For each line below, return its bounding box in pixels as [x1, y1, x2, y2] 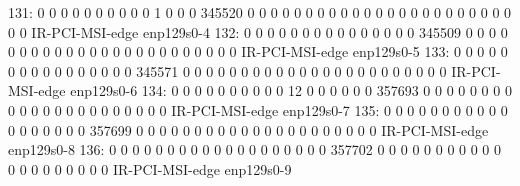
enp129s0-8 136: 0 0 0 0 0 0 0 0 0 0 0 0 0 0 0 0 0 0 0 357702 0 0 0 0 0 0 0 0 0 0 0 [8, 139, 502, 160]
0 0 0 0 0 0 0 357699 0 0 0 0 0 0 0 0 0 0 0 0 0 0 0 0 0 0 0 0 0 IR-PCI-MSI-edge [8, 119, 489, 140]
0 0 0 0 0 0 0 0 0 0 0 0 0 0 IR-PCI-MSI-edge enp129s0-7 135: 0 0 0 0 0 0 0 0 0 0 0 [8, 99, 508, 120]
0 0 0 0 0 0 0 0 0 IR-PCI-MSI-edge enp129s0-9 [8, 158, 292, 179]
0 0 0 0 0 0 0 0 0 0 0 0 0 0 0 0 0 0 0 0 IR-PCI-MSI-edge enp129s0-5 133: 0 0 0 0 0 [8, 41, 508, 62]
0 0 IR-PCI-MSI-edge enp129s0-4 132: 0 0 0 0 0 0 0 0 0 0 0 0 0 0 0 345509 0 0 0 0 [8, 21, 508, 42]
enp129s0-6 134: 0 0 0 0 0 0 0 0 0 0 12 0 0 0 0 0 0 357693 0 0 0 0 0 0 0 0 [70, 80, 512, 101]
